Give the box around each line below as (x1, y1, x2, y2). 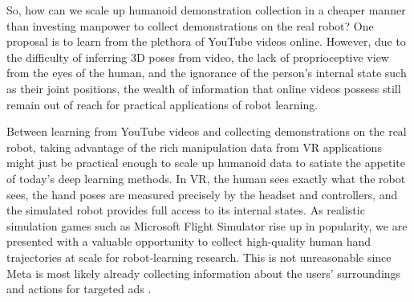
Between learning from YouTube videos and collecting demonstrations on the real (6, 123, 407, 140)
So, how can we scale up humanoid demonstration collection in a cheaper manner (6, 2, 406, 18)
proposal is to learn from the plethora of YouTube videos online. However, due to (6, 33, 406, 50)
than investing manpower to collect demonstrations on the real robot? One (6, 17, 374, 34)
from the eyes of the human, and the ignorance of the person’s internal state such (6, 64, 407, 81)
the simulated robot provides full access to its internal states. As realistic (6, 202, 365, 218)
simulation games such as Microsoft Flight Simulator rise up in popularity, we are (6, 217, 408, 234)
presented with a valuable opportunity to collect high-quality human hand (6, 233, 371, 250)
